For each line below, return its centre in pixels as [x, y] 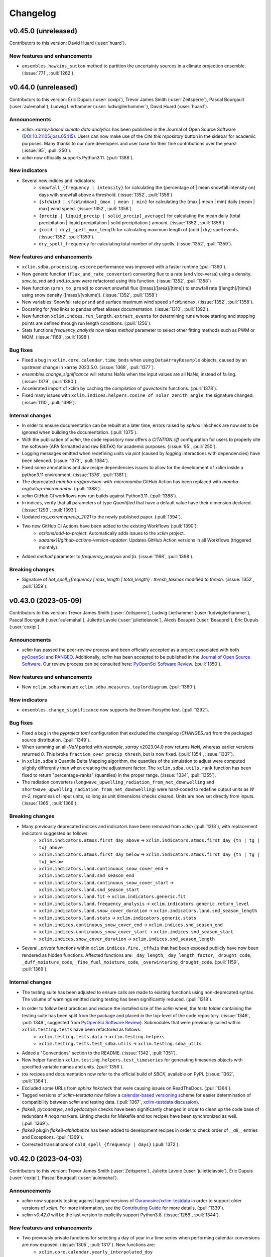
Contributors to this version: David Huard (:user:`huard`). [68, 43]
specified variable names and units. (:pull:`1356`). [73, 1067]
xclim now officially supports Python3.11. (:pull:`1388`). [78, 157]
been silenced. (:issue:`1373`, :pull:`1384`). [65, 461]
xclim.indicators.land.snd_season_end [87, 876]
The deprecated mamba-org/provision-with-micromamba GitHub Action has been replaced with [122, 482]
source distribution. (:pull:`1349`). [56, 740]
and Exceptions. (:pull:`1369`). [53, 1137]
